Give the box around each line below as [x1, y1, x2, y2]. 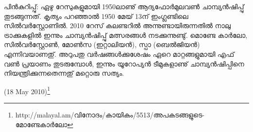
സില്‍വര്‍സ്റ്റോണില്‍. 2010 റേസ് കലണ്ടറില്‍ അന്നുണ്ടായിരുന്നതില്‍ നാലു [4, 20, 231, 31]
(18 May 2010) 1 [4, 84, 50, 96]
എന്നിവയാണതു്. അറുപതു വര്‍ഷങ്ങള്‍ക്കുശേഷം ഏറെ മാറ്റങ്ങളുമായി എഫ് [4, 49, 235, 59]
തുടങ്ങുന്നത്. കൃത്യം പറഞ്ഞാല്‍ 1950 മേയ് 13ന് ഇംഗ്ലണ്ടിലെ [4, 11, 188, 21]
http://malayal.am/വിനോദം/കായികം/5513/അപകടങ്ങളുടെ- [15, 110, 205, 119]
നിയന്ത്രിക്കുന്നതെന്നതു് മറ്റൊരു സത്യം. [4, 68, 124, 78]
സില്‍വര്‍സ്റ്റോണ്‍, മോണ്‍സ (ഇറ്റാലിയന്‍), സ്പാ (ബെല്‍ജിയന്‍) [4, 39, 200, 49]
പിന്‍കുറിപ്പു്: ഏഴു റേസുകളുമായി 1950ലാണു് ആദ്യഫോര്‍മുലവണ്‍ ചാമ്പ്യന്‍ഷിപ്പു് [4, 1, 244, 11]
